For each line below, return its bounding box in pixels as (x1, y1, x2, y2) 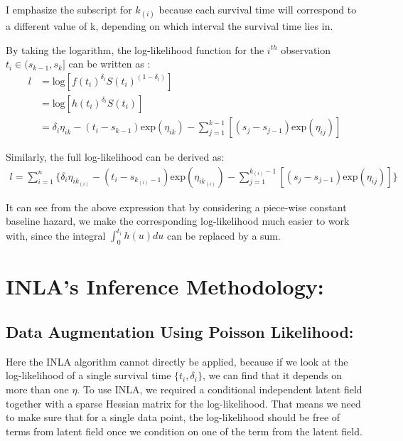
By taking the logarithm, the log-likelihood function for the (6, 42, 264, 57)
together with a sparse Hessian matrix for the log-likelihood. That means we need (6, 395, 361, 410)
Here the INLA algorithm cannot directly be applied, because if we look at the (6, 354, 348, 368)
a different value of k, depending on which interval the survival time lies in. (6, 18, 333, 33)
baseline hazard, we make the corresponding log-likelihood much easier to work (6, 213, 350, 228)
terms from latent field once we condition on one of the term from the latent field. (6, 423, 362, 438)
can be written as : (68, 56, 151, 71)
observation (281, 42, 331, 57)
